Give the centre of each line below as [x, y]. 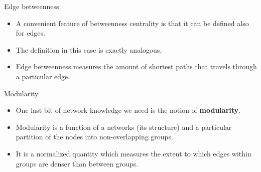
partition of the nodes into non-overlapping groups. [94, 137]
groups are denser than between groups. [77, 163]
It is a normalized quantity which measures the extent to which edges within [134, 153]
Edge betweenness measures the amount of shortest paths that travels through [136, 66]
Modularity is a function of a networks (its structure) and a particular [124, 127]
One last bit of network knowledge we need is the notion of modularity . [128, 110]
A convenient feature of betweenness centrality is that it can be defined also [132, 23]
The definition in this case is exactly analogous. [89, 49]
